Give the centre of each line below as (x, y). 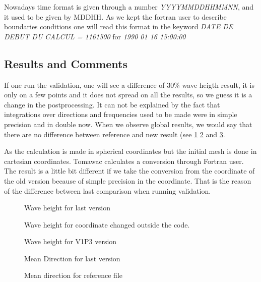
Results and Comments (66, 63)
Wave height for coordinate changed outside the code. (107, 224)
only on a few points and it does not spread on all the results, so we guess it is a (128, 95)
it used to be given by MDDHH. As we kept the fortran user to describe (115, 16)
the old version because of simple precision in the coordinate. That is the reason (128, 180)
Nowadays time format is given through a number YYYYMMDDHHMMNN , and (129, 7)
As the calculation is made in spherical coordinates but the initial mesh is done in (130, 151)
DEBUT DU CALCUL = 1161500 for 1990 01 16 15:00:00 (95, 36)
